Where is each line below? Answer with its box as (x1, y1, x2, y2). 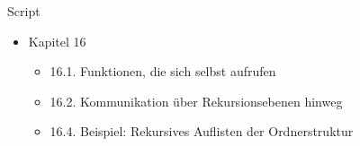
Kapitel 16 (28, 31, 86, 50)
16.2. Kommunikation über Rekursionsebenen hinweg (49, 91, 343, 110)
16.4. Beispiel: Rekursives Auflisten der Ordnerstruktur (49, 122, 354, 141)
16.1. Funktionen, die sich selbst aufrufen (49, 62, 276, 81)
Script (7, 2, 40, 20)
